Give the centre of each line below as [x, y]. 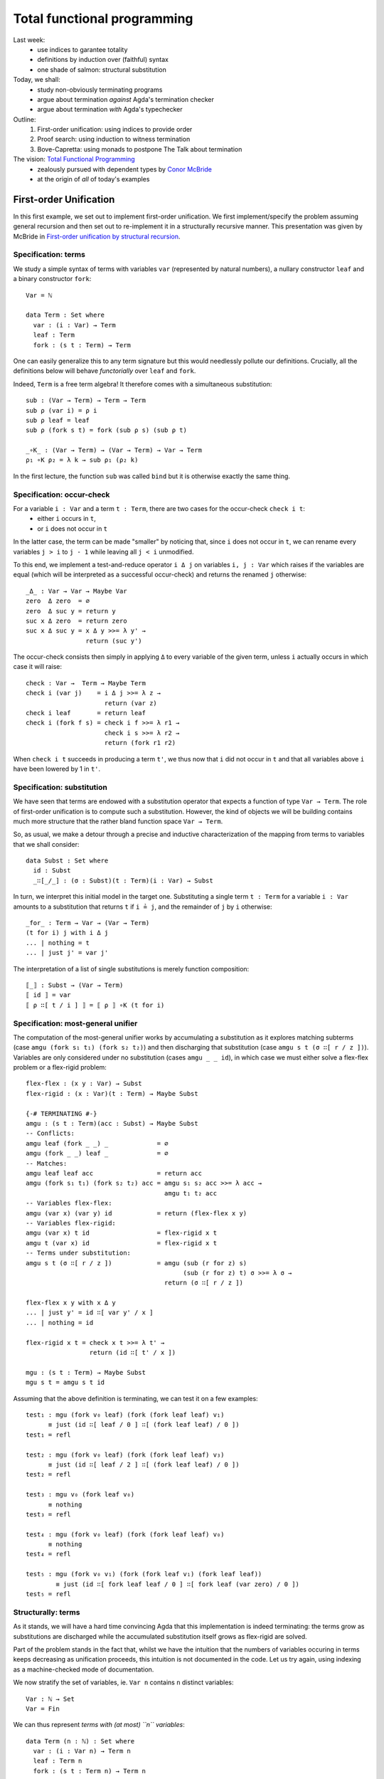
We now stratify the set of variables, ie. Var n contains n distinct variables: [123, 1682]
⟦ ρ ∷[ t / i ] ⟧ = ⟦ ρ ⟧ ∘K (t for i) [95, 1005]
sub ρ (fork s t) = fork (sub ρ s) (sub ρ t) [107, 430]
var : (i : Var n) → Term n [82, 1751]
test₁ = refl [48, 1435]
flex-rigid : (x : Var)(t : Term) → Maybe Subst [112, 1093]
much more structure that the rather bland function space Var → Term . [118, 821]
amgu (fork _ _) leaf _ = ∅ [97, 1154]
